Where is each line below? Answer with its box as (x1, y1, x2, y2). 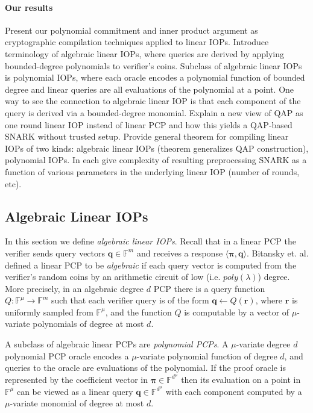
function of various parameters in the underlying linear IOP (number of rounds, (5, 165, 300, 178)
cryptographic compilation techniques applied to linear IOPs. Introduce (5, 36, 269, 48)
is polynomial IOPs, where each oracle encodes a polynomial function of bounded (5, 71, 305, 84)
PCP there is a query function (153, 282, 265, 294)
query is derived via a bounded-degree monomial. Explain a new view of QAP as (5, 106, 303, 119)
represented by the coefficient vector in (5, 373, 148, 385)
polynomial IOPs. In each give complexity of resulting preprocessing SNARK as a (5, 154, 307, 166)
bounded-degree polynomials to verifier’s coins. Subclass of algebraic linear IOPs (5, 59, 302, 72)
